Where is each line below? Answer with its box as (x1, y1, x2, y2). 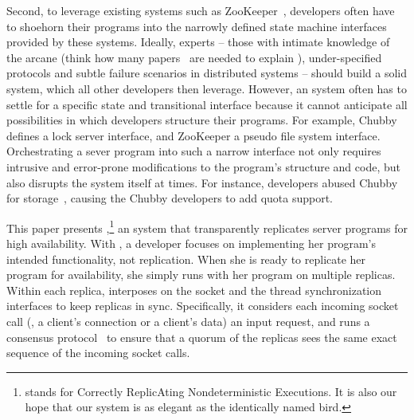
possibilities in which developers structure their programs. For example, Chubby (6, 112, 397, 128)
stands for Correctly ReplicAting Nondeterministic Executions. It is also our (25, 383, 397, 399)
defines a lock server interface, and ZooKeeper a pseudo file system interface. (6, 127, 381, 143)
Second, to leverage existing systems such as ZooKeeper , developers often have (6, 2, 395, 18)
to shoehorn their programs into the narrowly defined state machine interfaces (6, 18, 387, 34)
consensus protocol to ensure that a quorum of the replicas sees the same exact (6, 328, 397, 345)
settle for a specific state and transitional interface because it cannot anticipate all (6, 96, 408, 112)
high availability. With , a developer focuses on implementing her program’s (6, 234, 376, 251)
